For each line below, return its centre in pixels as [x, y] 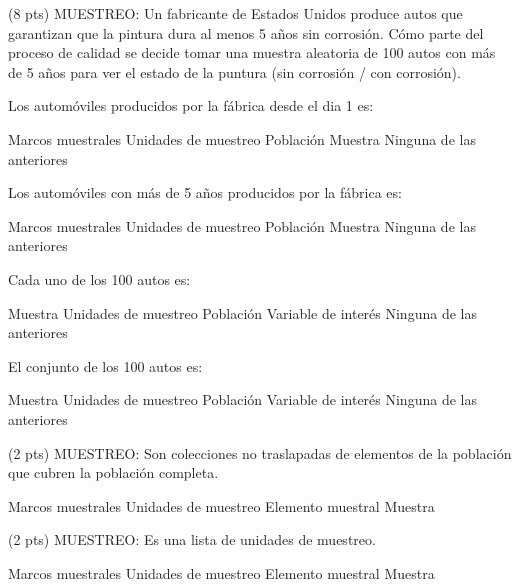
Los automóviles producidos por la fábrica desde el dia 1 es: [191, 105]
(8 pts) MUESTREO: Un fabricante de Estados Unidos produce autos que [235, 13]
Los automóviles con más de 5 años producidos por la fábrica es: [205, 192]
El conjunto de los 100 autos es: [105, 365]
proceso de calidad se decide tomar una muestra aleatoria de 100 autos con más [252, 52]
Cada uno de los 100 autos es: [99, 278]
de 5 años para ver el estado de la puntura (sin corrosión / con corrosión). [234, 71]
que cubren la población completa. [113, 472]
